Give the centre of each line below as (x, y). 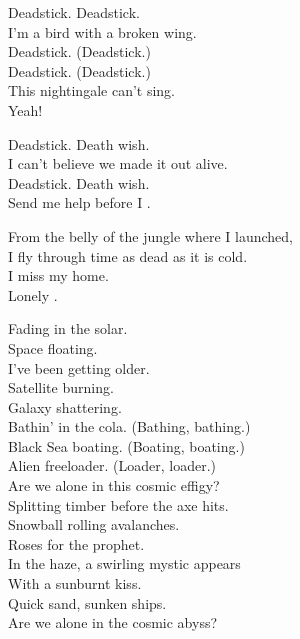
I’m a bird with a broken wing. (102, 31)
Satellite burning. (61, 387)
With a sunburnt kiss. (75, 583)
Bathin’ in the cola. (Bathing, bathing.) (129, 426)
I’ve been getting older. (79, 367)
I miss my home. (58, 275)
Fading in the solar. (68, 328)
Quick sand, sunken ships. (87, 602)
